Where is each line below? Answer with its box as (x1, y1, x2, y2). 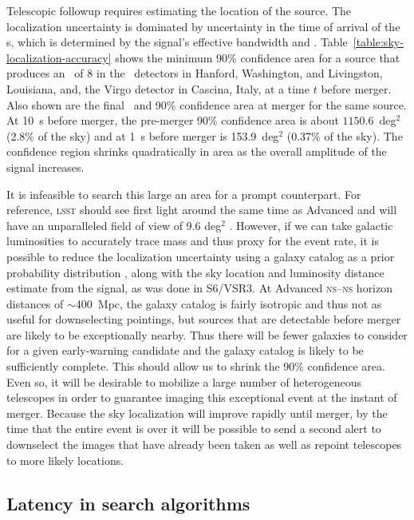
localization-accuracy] (6, 49, 112, 65)
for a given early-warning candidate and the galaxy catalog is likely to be (6, 342, 364, 359)
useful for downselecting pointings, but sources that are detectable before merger (6, 311, 401, 327)
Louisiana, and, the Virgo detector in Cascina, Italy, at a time (6, 80, 310, 97)
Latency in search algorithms (6, 490, 250, 515)
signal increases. (6, 158, 85, 175)
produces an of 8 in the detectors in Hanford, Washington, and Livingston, (6, 65, 383, 81)
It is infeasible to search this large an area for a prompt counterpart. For (6, 185, 361, 202)
